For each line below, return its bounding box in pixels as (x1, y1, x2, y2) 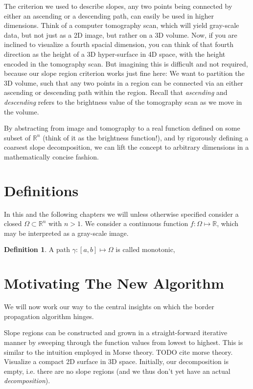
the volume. (4, 106, 39, 116)
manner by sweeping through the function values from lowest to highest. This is (4, 337, 243, 347)
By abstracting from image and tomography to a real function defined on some (4, 123, 240, 133)
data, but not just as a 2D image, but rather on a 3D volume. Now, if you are (4, 29, 237, 40)
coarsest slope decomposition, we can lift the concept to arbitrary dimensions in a (4, 142, 249, 152)
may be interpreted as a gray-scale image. (4, 228, 129, 238)
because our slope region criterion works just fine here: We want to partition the (4, 68, 245, 78)
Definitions (4, 180, 79, 200)
